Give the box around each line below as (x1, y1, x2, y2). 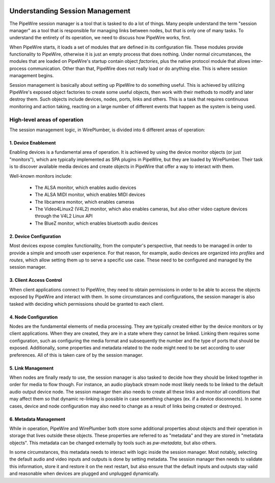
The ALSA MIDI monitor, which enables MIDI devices (35, 191, 145, 198)
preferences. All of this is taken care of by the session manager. (9, 352, 144, 358)
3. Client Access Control (9, 277, 62, 283)
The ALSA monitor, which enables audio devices (35, 184, 136, 190)
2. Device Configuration (9, 233, 61, 239)
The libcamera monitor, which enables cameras (35, 199, 134, 205)
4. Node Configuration (9, 314, 58, 320)
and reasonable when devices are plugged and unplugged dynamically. (9, 470, 159, 477)
